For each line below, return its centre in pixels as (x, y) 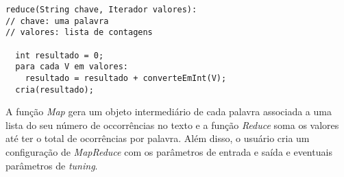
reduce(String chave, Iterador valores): (101, 10)
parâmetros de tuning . (52, 165)
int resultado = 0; (60, 55)
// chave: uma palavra (57, 21)
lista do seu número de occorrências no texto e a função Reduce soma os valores (172, 125)
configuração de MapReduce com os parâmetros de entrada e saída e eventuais (169, 152)
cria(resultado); (54, 90)
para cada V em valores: (72, 67)
